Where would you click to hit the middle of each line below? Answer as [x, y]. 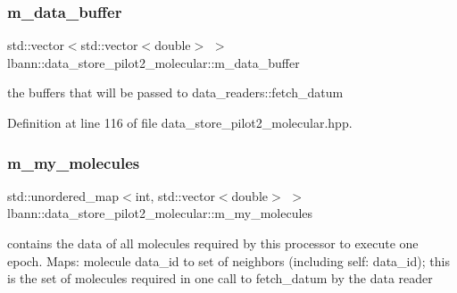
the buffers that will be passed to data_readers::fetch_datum [175, 92]
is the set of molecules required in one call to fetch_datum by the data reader [220, 278]
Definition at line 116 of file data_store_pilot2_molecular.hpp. [180, 122]
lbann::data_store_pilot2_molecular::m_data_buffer [154, 62]
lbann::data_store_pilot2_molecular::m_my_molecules [160, 213]
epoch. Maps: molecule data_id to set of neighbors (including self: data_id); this [228, 260]
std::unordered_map [63, 195]
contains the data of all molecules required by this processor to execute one [213, 243]
